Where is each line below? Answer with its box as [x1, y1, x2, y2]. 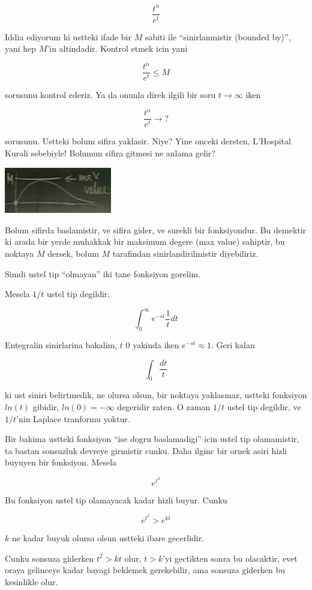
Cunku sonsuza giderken [5, 552, 94, 564]
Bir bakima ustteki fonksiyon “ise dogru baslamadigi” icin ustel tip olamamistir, [5, 432, 299, 445]
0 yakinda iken [125, 339, 179, 351]
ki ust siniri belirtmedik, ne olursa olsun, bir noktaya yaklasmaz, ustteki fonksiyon [5, 389, 307, 401]
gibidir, [32, 401, 59, 413]
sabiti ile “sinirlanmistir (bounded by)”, [145, 30, 291, 43]
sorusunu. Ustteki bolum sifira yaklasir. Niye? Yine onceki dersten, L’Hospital [5, 135, 291, 147]
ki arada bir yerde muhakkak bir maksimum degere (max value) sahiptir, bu [5, 235, 285, 248]
